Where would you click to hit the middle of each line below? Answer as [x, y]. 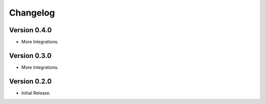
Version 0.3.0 [30, 55]
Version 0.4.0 [30, 30]
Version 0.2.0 [30, 81]
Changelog [32, 13]
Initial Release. [36, 93]
